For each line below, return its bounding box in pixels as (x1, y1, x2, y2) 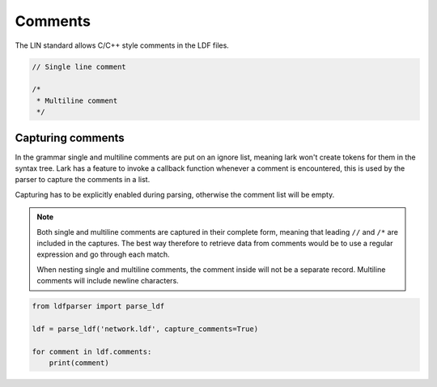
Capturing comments (15, 130, 125, 145)
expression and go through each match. (36, 249, 170, 259)
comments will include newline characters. (36, 276, 180, 286)
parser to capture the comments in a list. (15, 175, 151, 185)
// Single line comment (32, 62, 127, 71)
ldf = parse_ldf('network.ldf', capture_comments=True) (32, 324, 259, 334)
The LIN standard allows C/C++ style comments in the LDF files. (15, 40, 230, 50)
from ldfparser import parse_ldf (32, 302, 165, 311)
